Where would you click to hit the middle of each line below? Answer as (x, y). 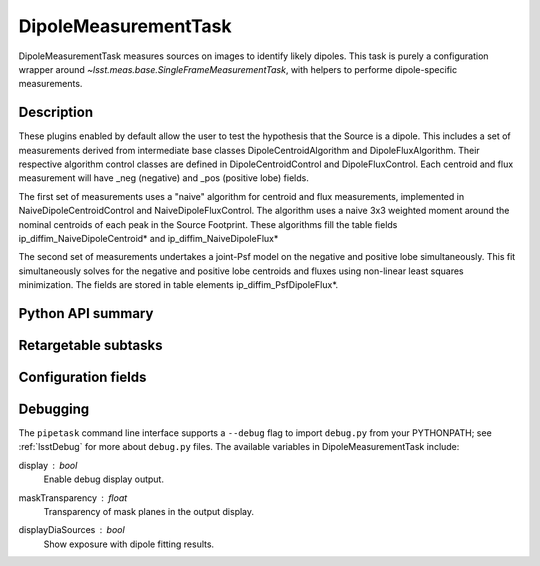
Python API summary (86, 313)
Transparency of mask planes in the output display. (149, 512)
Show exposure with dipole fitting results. (129, 544)
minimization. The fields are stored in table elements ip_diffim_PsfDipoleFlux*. (178, 285)
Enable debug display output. (104, 479)
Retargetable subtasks (91, 345)
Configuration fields (82, 376)
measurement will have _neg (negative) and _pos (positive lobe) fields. (163, 178)
